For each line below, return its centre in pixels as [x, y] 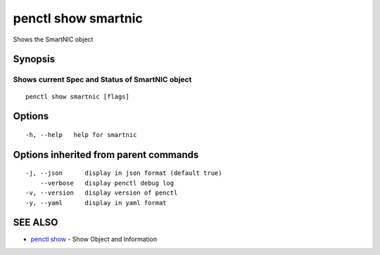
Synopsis [34, 59]
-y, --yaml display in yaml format [96, 203]
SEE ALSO [36, 222]
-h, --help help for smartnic [81, 135]
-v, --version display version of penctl [102, 193]
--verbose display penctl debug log [107, 183]
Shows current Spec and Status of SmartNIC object [102, 79]
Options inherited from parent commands [106, 155]
